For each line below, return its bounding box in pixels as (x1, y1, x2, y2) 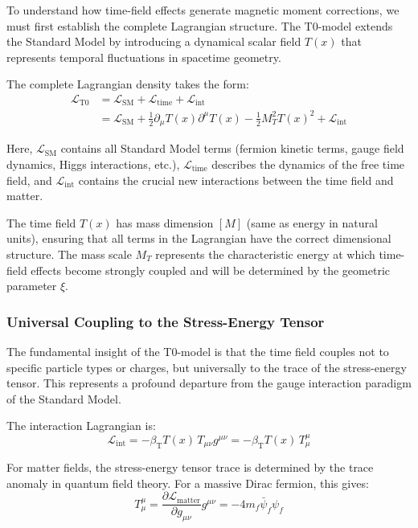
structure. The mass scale (6, 246, 132, 262)
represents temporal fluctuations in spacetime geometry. (6, 48, 281, 65)
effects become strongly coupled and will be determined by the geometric (31, 261, 391, 278)
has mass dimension (116, 214, 214, 231)
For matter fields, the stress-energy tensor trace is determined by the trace (6, 459, 374, 476)
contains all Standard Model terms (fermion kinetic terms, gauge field (60, 140, 404, 157)
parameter (6, 277, 57, 294)
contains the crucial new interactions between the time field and (78, 171, 394, 188)
